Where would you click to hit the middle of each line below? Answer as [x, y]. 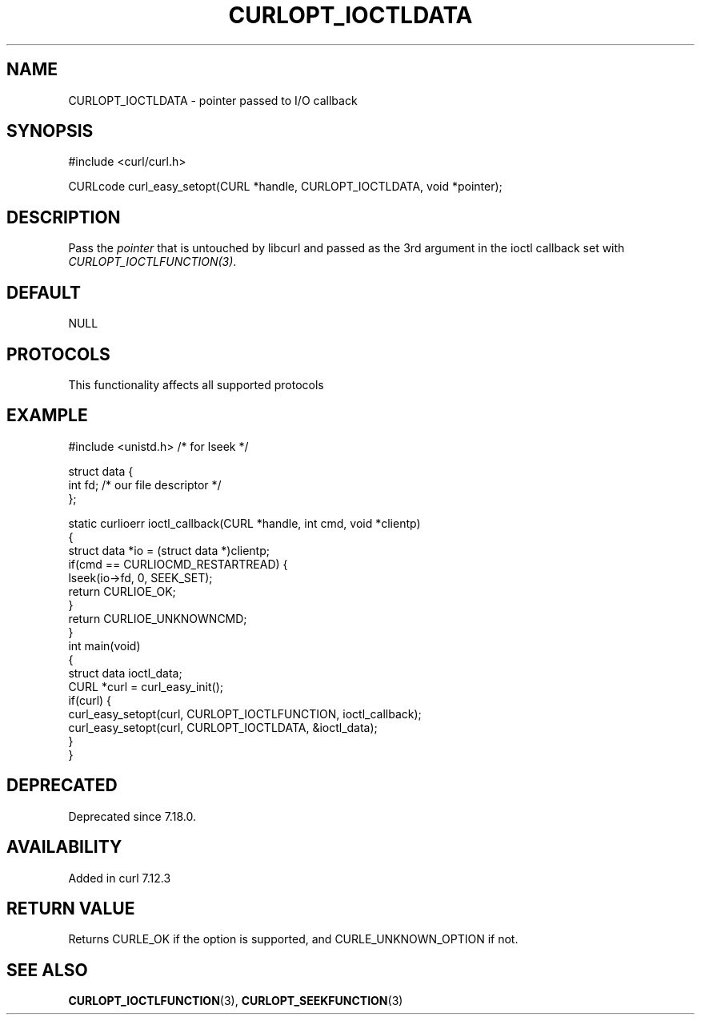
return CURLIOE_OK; [122, 591]
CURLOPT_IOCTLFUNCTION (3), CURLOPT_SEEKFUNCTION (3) [236, 1001]
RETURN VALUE [71, 908]
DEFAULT [44, 292]
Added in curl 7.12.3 [120, 878]
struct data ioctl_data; [125, 673]
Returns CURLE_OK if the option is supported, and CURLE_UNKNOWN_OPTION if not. [293, 939]
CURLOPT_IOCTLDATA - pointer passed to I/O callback [213, 100]
